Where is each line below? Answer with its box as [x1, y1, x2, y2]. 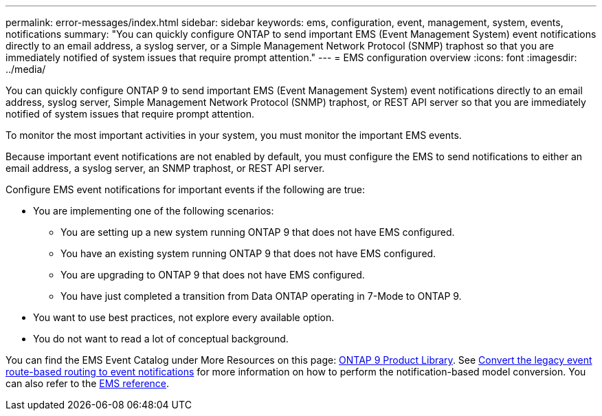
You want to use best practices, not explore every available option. [33, 311, 335, 323]
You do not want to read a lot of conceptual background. [33, 333, 289, 344]
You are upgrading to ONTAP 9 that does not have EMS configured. [60, 269, 365, 281]
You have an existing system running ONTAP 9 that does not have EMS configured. [60, 248, 436, 259]
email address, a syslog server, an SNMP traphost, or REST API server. [5, 162, 325, 174]
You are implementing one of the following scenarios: [33, 205, 274, 217]
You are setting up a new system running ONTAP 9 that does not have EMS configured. [60, 226, 455, 238]
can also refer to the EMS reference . [5, 377, 170, 389]
